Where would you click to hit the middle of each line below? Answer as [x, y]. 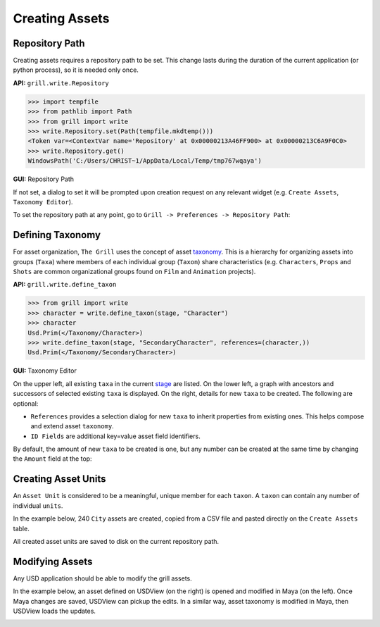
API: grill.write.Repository [61, 83]
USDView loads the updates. [55, 611]
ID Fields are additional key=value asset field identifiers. [115, 436]
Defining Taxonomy [57, 235]
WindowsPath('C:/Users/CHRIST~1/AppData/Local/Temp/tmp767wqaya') [145, 161]
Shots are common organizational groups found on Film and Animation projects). [134, 272]
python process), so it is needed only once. [76, 70]
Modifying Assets [53, 561]
